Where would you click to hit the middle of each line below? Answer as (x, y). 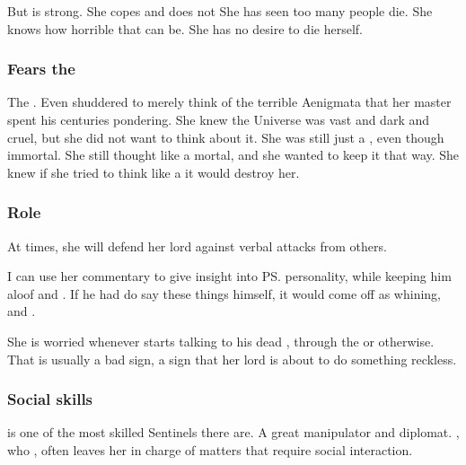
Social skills (50, 399)
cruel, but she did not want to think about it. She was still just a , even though (226, 137)
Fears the (41, 69)
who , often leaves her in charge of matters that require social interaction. (210, 449)
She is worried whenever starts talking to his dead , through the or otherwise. (221, 341)
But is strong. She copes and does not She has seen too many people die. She (220, 11)
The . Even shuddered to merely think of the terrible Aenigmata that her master (229, 102)
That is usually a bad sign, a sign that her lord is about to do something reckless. (232, 359)
